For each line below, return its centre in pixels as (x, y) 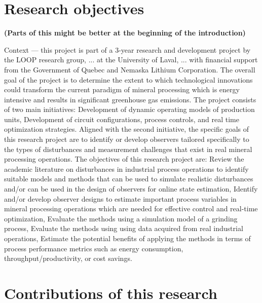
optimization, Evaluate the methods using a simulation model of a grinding (121, 218)
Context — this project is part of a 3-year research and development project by (127, 49)
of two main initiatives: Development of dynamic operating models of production (129, 109)
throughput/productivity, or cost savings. (68, 258)
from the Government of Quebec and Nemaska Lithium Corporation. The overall (130, 69)
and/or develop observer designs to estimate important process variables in (120, 198)
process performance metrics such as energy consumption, (94, 248)
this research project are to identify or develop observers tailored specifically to (127, 139)
